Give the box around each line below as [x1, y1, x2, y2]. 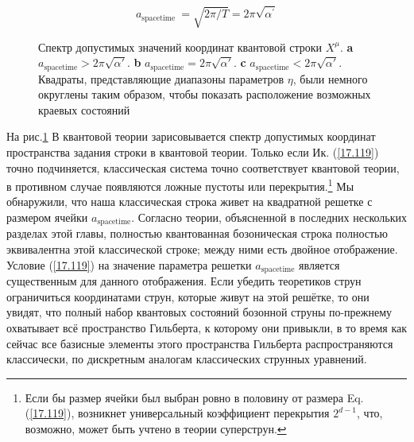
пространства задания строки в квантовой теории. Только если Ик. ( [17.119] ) [6, 144, 379, 160]
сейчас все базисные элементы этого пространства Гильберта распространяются [6, 335, 393, 351]
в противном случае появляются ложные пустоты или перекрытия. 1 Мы [6, 176, 354, 194]
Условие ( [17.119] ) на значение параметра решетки [6, 256, 252, 273]
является [299, 256, 340, 273]
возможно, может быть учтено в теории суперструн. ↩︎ [25, 420, 287, 436]
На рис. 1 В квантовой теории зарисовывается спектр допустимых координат [6, 128, 376, 145]
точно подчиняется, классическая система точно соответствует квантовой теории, [6, 159, 400, 176]
